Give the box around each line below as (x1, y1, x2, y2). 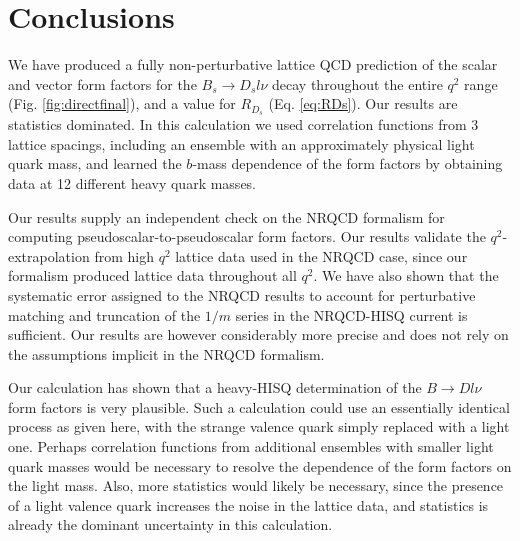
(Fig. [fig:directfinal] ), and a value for (8, 93, 236, 114)
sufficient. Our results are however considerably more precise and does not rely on (8, 324, 509, 345)
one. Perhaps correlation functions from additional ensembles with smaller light (8, 436, 494, 457)
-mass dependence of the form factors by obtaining (192, 153, 503, 174)
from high (94, 245, 154, 266)
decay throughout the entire (272, 73, 443, 94)
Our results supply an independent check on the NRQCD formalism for (8, 206, 445, 227)
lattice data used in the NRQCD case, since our (175, 245, 468, 266)
